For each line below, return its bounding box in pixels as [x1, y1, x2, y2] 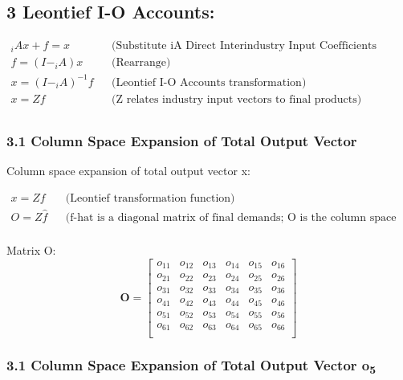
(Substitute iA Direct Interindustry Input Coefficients [112, 40, 377, 52]
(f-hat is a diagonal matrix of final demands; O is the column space [65, 211, 397, 223]
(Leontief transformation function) [65, 192, 235, 204]
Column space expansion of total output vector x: [6, 162, 250, 179]
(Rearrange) [112, 57, 171, 69]
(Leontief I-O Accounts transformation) [112, 76, 307, 88]
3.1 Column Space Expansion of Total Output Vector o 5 [6, 355, 377, 378]
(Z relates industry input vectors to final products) [112, 93, 362, 105]
